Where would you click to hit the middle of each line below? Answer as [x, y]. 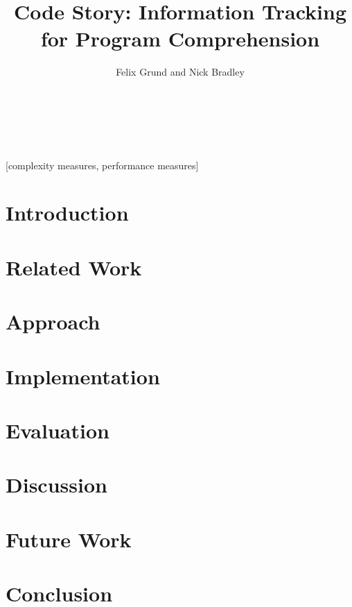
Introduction [67, 213]
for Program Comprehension [180, 39]
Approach [53, 322]
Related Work [74, 267]
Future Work [69, 539]
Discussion [56, 485]
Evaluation [58, 430]
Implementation [83, 376]
